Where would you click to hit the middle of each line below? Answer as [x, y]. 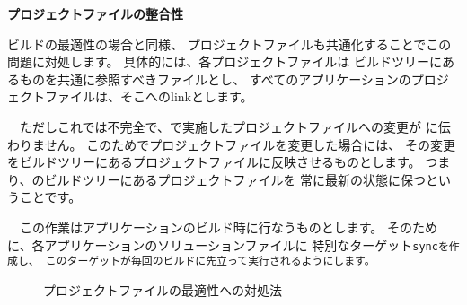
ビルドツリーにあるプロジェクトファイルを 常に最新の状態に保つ [235, 179]
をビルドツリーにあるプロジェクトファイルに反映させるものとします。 [214, 162]
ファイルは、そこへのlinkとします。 [149, 96]
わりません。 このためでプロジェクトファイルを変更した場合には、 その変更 [231, 144]
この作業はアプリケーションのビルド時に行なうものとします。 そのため [228, 227]
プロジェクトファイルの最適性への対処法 [163, 289]
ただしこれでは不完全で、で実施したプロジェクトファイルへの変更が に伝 [235, 126]
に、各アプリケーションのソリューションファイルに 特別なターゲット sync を [228, 244]
